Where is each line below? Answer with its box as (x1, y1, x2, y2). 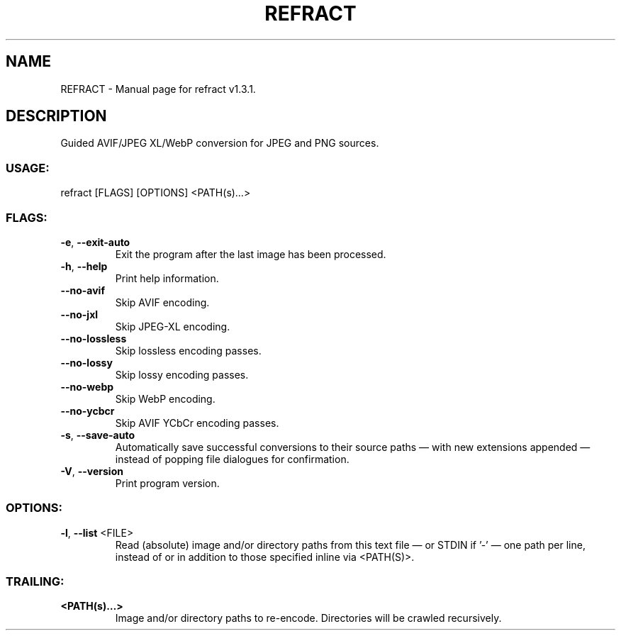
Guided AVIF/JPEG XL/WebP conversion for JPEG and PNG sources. (60, 137, 379, 150)
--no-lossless (60, 332, 127, 345)
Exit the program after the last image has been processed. (115, 247, 386, 260)
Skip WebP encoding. (115, 392, 216, 405)
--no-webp (60, 380, 114, 393)
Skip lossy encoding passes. (115, 368, 249, 381)
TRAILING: (6, 574, 65, 589)
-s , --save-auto (60, 428, 135, 441)
